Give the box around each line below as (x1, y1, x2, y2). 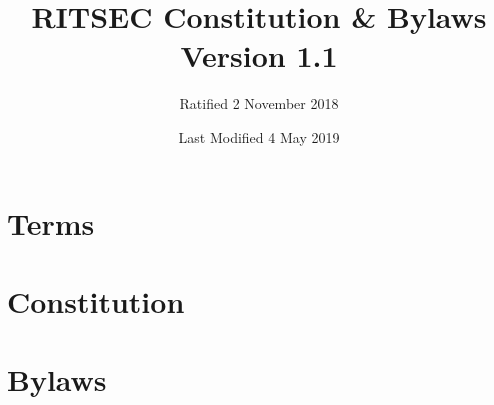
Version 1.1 (180, 35, 338, 76)
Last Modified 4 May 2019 (178, 126, 340, 147)
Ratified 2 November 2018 (179, 93, 339, 114)
